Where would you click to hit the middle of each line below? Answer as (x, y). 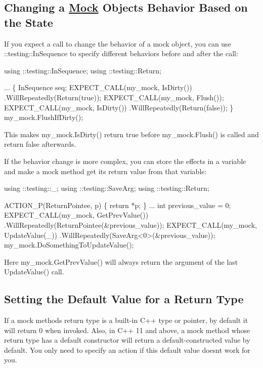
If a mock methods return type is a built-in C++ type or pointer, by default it (126, 320)
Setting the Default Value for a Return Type (124, 299)
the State (29, 22)
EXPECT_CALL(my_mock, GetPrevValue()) (76, 215)
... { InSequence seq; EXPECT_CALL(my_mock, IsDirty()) (98, 87)
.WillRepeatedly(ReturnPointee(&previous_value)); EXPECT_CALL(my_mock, (130, 224)
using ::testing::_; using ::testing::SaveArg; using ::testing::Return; (107, 188)
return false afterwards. (40, 144)
